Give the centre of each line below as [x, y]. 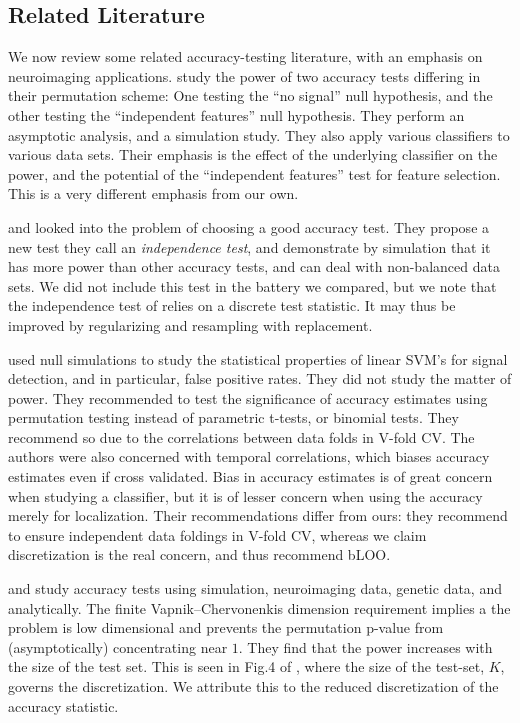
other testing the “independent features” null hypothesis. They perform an [236, 114]
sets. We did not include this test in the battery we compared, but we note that [252, 285]
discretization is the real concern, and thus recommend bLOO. [199, 554]
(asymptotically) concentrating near [118, 646]
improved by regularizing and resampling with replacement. [190, 324]
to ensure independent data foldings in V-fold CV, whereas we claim [217, 534]
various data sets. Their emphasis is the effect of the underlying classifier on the [253, 154]
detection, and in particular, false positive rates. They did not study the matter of [260, 378]
